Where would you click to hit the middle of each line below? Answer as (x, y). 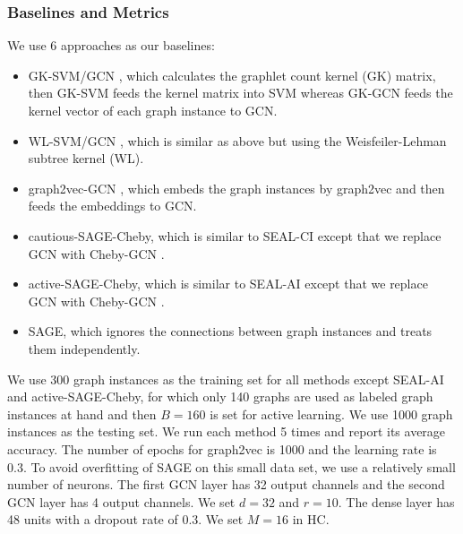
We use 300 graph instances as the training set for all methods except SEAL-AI (226, 379)
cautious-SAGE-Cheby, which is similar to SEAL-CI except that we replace (235, 235)
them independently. (84, 348)
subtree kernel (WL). (86, 158)
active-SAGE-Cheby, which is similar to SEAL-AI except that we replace (228, 284)
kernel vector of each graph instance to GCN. (153, 110)
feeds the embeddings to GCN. (112, 206)
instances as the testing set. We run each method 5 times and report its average (227, 431)
